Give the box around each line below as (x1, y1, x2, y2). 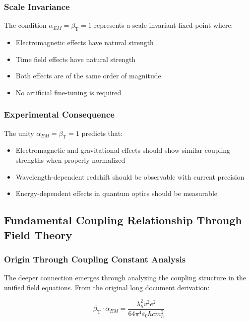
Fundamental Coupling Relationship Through (4, 212, 242, 228)
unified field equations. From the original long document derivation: (4, 282, 210, 292)
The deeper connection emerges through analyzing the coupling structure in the (4, 272, 247, 283)
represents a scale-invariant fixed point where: (94, 20, 233, 30)
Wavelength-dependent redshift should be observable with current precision (15, 171, 245, 182)
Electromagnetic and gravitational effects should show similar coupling (15, 145, 231, 155)
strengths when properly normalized (15, 155, 125, 165)
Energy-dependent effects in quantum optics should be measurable (15, 188, 217, 198)
